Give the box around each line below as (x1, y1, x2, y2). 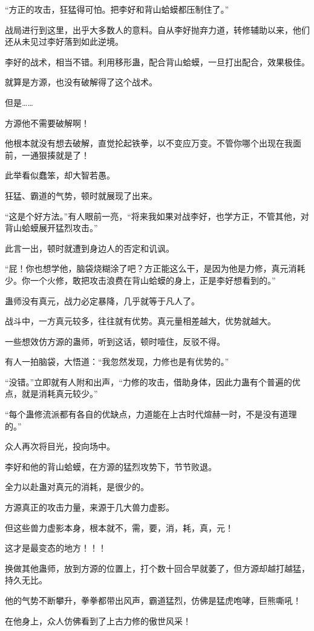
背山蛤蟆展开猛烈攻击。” (5, 221, 98, 234)
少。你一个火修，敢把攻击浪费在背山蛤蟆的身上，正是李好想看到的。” (5, 273, 276, 286)
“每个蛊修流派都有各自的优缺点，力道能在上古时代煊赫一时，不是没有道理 (5, 408, 297, 420)
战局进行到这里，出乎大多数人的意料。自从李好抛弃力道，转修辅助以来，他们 (5, 23, 310, 36)
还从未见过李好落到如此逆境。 (5, 35, 123, 48)
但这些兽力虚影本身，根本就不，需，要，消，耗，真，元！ (5, 521, 234, 534)
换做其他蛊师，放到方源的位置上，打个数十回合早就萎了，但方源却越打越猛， (5, 561, 310, 574)
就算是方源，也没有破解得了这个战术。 (5, 76, 157, 88)
